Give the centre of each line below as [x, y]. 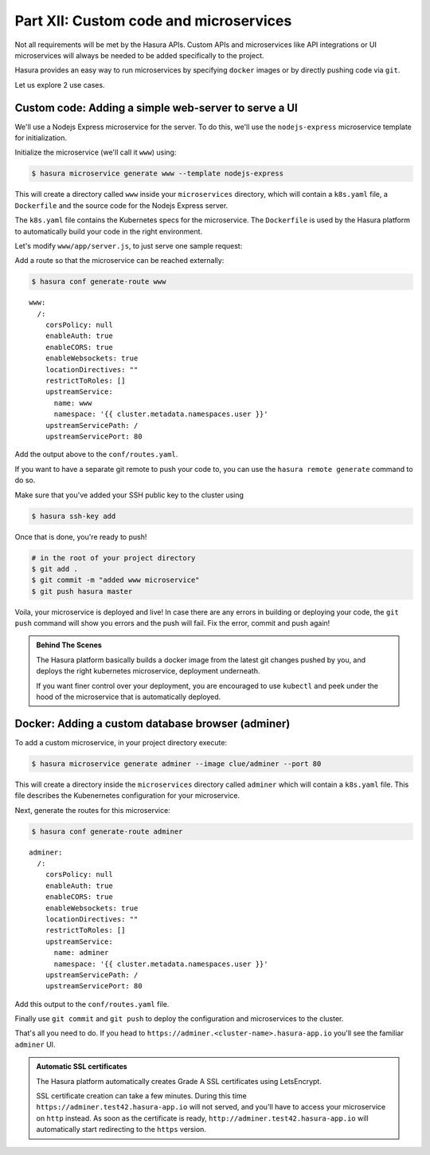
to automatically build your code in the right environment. [109, 231]
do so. [25, 480]
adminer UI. [35, 1044]
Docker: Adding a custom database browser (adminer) [152, 723]
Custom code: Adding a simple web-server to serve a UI [156, 108]
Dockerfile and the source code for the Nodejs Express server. [121, 205]
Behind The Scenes [69, 645]
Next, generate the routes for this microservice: [92, 810]
